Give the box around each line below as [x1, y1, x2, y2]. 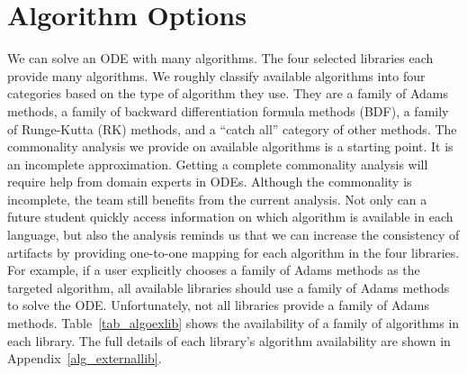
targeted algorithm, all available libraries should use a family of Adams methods [7, 278, 450, 296]
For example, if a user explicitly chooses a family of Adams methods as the [7, 260, 420, 279]
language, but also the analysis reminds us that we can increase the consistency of [7, 225, 460, 244]
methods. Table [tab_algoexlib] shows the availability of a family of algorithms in [7, 314, 460, 333]
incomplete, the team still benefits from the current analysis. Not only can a [7, 189, 427, 208]
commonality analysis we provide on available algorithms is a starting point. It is [7, 137, 454, 156]
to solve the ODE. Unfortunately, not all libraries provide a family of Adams [7, 296, 430, 315]
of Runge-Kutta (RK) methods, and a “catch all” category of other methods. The [7, 119, 457, 138]
